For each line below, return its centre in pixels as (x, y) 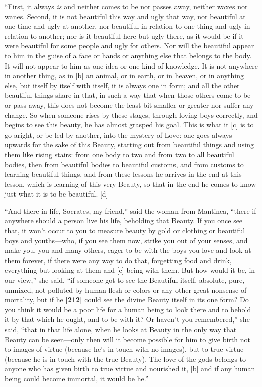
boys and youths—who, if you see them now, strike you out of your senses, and (126, 240)
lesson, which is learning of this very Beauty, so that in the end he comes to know (130, 184)
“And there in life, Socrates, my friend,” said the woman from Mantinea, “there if (130, 210)
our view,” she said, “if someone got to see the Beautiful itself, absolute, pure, (125, 280)
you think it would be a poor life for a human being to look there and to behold (128, 309)
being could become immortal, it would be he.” (77, 378)
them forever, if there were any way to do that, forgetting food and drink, (118, 260)
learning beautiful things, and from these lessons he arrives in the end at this (123, 174)
